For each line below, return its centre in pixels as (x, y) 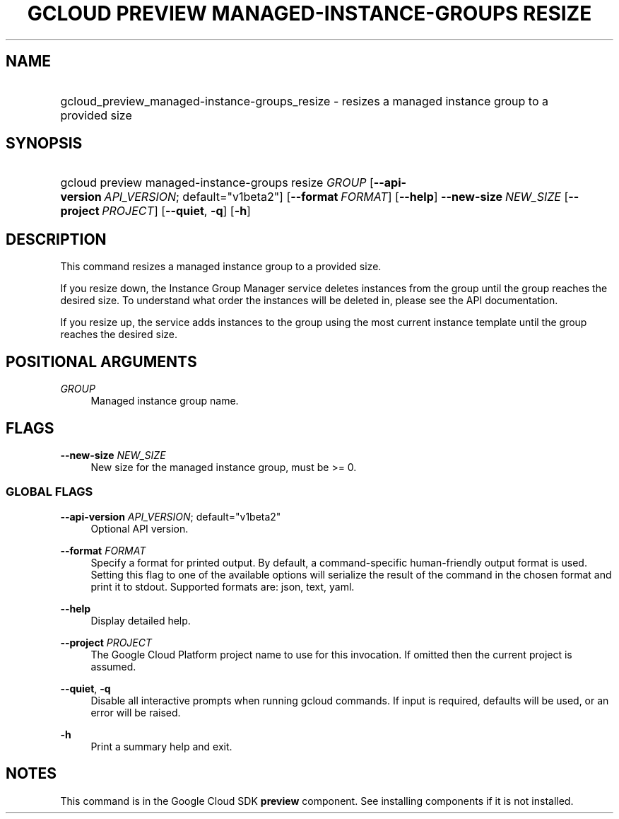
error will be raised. (136, 712)
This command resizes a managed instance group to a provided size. (221, 267)
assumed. (113, 666)
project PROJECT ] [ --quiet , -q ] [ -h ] (155, 211)
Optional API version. (140, 528)
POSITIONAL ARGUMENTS (101, 361)
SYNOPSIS (44, 144)
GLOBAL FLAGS (49, 492)
